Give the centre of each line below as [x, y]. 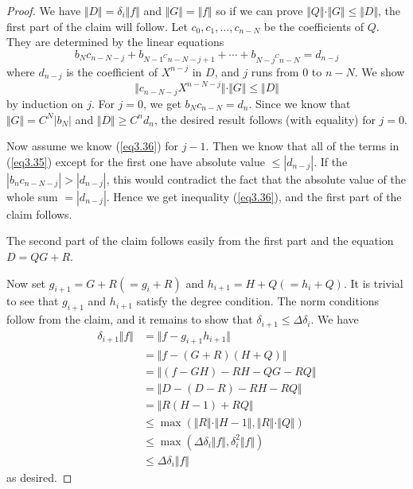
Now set [26, 283]
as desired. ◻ [39, 477]
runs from [275, 71]
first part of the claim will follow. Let [97, 26]
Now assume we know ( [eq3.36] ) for [93, 146]
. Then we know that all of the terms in [302, 146]
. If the [331, 161]
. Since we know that [300, 103]
